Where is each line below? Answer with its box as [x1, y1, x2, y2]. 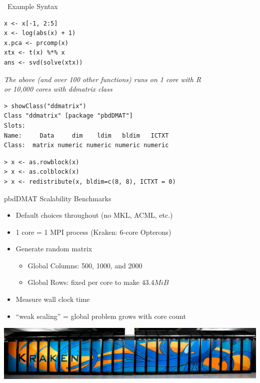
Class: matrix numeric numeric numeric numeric [4, 142, 169, 149]
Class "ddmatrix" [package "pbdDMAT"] [4, 112, 133, 120]
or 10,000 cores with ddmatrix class [4, 84, 112, 94]
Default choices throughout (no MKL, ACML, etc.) [15, 210, 173, 220]
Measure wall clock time [15, 294, 90, 304]
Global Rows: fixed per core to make [27, 277, 139, 287]
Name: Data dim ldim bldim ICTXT [4, 132, 169, 139]
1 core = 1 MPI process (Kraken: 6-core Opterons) [15, 226, 171, 237]
